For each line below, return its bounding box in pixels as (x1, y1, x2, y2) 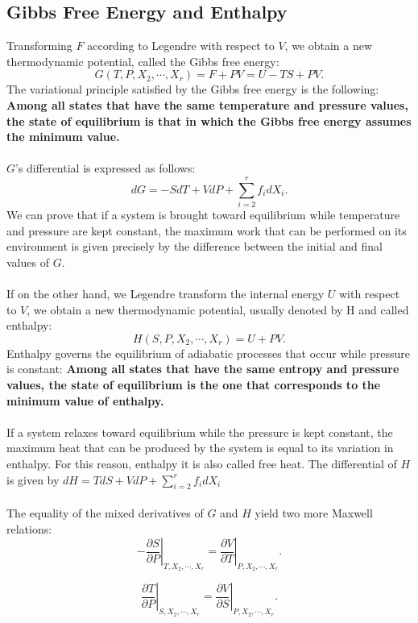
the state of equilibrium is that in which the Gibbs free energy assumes (6, 112, 412, 129)
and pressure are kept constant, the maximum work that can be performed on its (6, 222, 407, 239)
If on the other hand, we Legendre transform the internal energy (6, 285, 325, 302)
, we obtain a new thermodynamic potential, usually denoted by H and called (27, 301, 409, 318)
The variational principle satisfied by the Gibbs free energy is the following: (6, 81, 379, 98)
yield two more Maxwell (255, 504, 373, 521)
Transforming (6, 37, 72, 54)
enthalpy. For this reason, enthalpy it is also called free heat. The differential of (6, 455, 397, 471)
